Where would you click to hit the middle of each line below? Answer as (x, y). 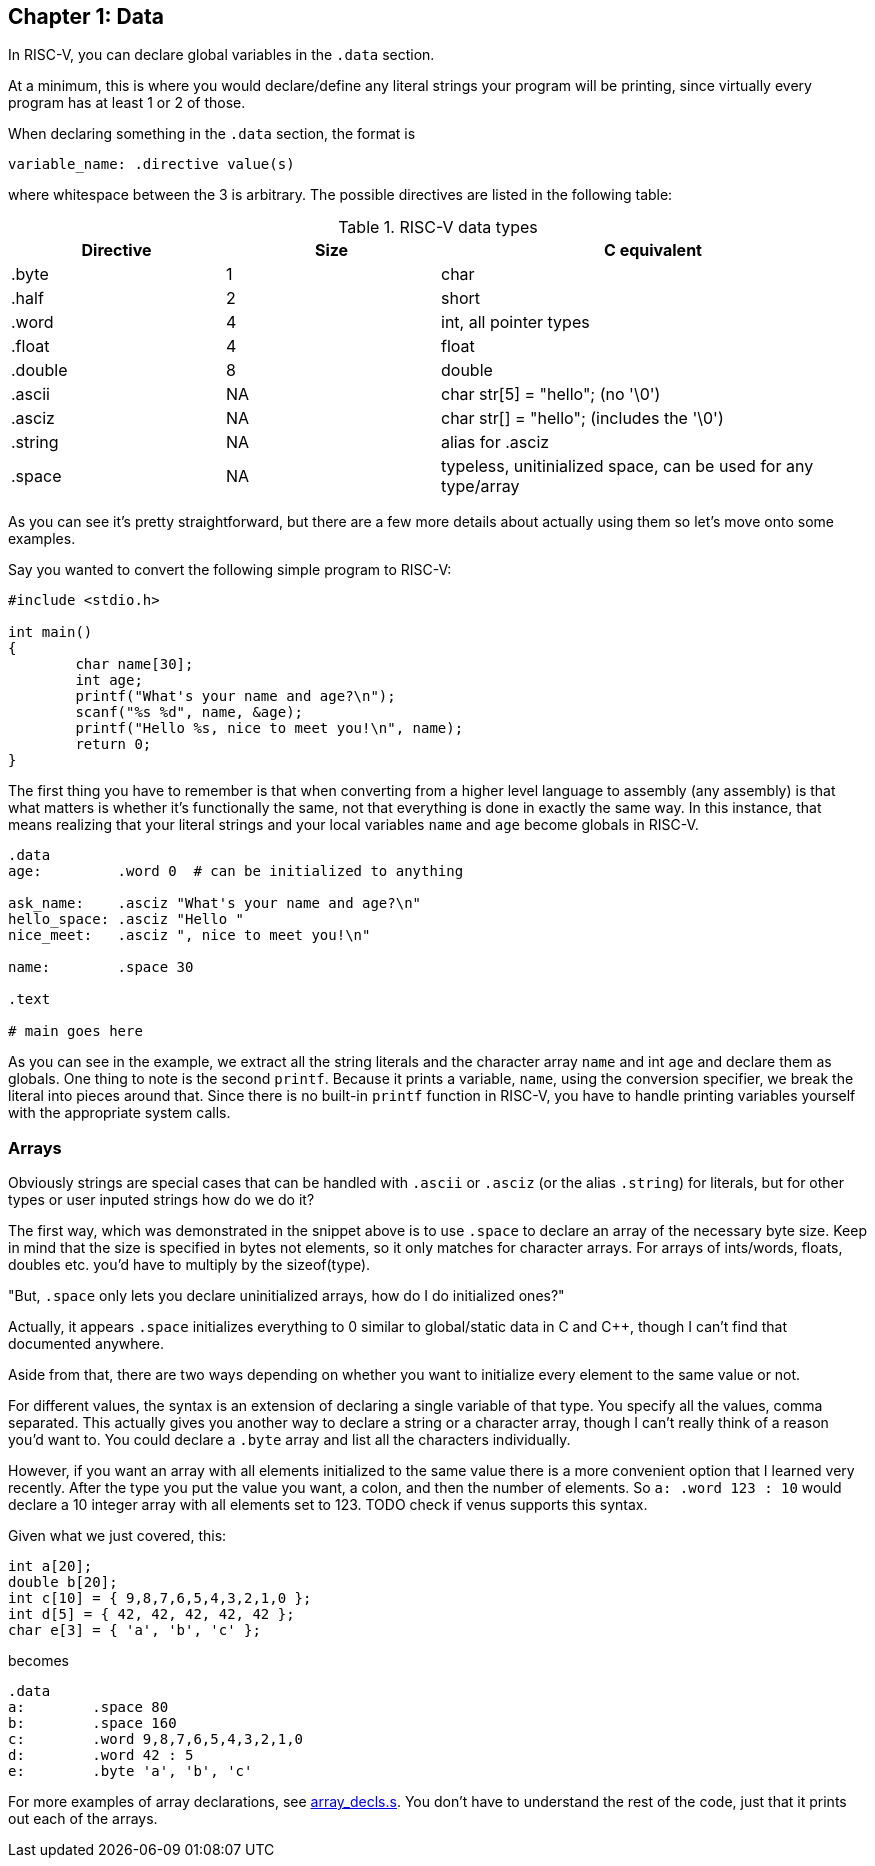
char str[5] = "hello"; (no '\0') (551, 394)
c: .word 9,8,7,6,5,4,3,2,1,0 (156, 1739)
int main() (50, 632)
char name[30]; (134, 664)
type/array (480, 486)
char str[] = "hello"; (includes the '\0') (582, 418)
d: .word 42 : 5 (101, 1755)
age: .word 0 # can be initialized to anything (236, 871)
